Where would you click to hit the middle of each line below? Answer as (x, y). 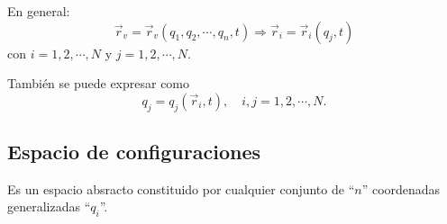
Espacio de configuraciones (134, 151)
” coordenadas (401, 188)
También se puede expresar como (99, 83)
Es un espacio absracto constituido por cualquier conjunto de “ (181, 188)
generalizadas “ (49, 206)
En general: (39, 11)
